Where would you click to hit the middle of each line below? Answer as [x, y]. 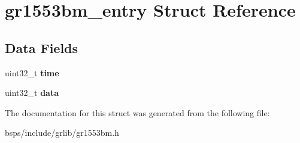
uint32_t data [32, 93]
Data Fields [42, 47]
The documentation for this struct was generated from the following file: [137, 112]
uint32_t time [32, 72]
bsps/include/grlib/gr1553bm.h [62, 133]
